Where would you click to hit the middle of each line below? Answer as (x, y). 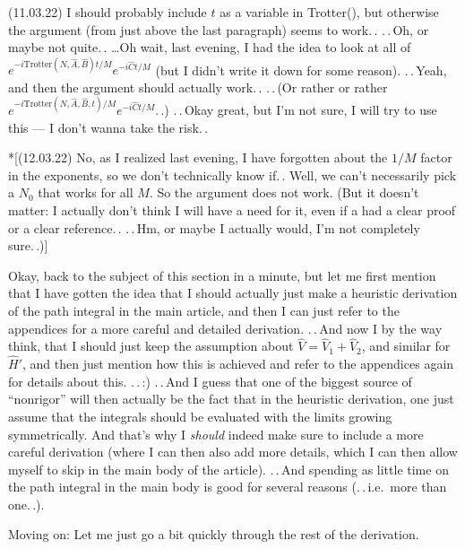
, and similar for (406, 346)
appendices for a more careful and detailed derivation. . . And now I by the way (225, 328)
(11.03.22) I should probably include (108, 12)
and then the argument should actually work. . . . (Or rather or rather (198, 87)
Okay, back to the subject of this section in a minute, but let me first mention (222, 275)
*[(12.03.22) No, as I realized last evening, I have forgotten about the (198, 157)
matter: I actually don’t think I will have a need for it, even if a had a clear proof (232, 209)
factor (436, 157)
